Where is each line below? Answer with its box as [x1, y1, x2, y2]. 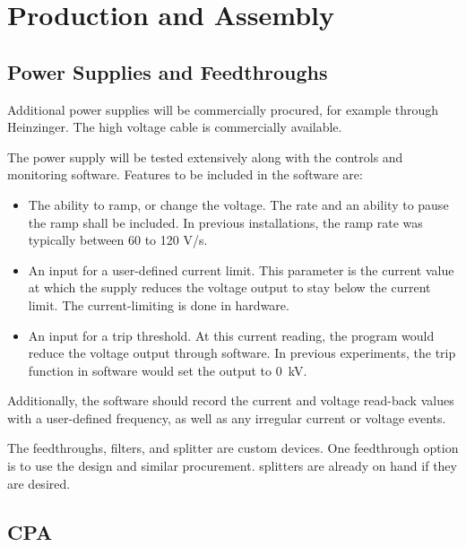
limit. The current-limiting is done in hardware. [28, 295, 289, 314]
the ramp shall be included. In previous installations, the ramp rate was [28, 213, 423, 231]
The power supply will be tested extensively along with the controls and [7, 147, 403, 166]
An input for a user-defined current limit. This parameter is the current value [28, 260, 454, 279]
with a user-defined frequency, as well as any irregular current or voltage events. [7, 408, 446, 427]
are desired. [7, 473, 71, 492]
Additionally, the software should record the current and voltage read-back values [7, 391, 454, 410]
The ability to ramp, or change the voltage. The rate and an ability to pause [28, 195, 449, 213]
